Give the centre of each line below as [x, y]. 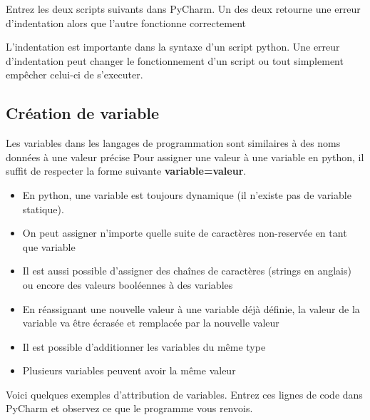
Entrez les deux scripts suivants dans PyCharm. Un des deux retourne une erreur [183, 9]
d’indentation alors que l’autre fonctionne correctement [126, 22]
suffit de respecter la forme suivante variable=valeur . [126, 171]
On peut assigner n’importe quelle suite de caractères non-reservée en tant [185, 233]
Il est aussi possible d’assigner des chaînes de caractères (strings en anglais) [187, 271]
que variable [49, 246]
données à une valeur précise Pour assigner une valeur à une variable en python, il [185, 157]
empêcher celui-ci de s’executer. [74, 75]
